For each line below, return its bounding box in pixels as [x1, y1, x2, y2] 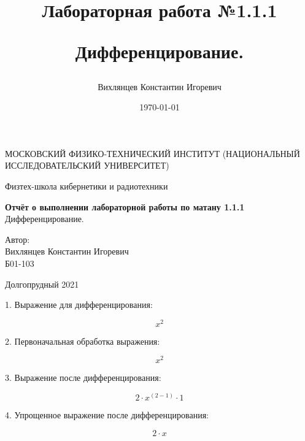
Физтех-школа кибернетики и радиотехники [5, 179, 168, 192]
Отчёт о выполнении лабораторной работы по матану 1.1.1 [5, 200, 245, 213]
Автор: [5, 232, 30, 245]
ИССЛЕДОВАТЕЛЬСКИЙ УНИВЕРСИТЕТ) [5, 159, 169, 172]
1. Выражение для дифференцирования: [5, 298, 153, 311]
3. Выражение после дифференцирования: [5, 371, 161, 384]
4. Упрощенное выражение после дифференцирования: [5, 408, 209, 421]
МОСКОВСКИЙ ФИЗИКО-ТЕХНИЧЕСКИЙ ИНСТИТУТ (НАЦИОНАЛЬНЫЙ [5, 147, 300, 159]
